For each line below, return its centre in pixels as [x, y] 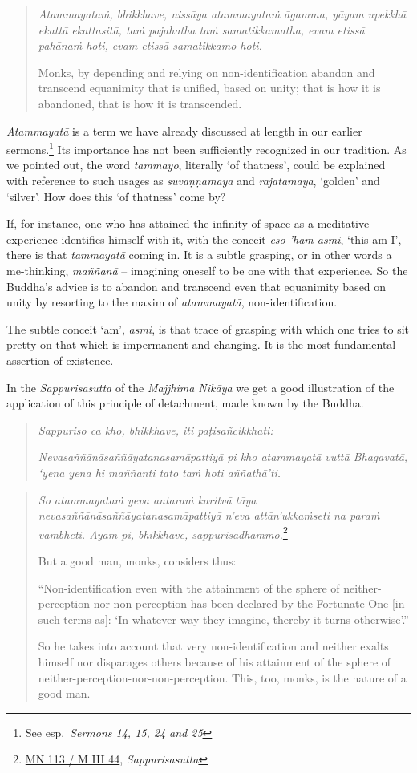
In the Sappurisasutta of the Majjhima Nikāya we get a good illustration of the [200, 387]
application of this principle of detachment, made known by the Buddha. [185, 403]
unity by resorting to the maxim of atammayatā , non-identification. [172, 302]
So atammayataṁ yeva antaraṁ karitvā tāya [147, 499]
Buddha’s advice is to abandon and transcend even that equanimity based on [196, 286]
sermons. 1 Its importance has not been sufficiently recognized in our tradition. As [206, 148]
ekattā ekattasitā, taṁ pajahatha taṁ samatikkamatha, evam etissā [201, 29]
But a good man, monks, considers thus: [137, 560]
